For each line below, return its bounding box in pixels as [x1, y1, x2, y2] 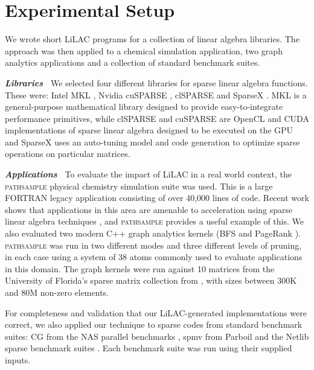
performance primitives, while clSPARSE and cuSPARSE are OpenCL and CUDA [5, 112, 309, 124]
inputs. [5, 353, 31, 366]
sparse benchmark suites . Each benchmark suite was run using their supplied [5, 342, 292, 354]
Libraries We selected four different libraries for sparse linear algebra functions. [5, 76, 308, 89]
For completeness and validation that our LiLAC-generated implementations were [5, 306, 307, 319]
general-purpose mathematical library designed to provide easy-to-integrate [5, 100, 283, 113]
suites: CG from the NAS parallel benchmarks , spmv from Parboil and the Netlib [5, 330, 309, 342]
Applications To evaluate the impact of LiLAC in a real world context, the [5, 168, 292, 180]
